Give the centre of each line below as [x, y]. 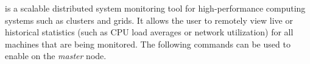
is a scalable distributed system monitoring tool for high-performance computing [155, 8]
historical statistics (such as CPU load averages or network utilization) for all [149, 32]
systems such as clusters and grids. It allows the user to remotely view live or [149, 20]
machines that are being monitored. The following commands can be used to [148, 44]
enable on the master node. [56, 56]
